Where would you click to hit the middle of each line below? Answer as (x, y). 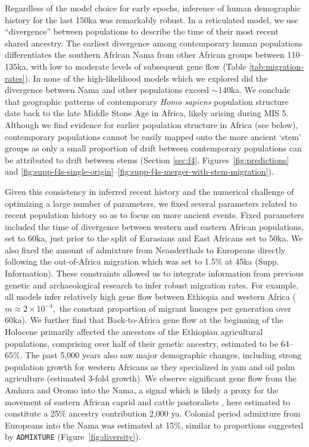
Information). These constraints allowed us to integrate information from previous (154, 273)
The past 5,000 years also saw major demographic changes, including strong (163, 355)
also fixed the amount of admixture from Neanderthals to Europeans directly (145, 249)
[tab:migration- (276, 66)
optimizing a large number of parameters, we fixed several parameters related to (151, 203)
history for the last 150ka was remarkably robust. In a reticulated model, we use (152, 19)
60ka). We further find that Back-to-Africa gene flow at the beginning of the (144, 320)
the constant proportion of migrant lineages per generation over (175, 308)
